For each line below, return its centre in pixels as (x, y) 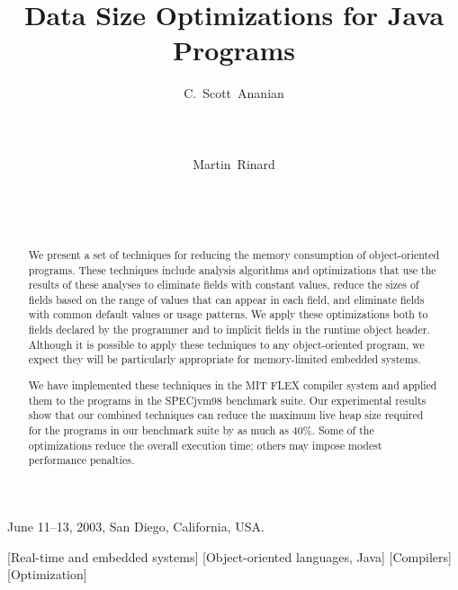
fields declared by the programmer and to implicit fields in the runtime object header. (229, 330)
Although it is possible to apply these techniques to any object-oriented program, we (226, 344)
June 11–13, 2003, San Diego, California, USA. (136, 526)
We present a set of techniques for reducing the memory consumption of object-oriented (234, 254)
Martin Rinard (234, 163)
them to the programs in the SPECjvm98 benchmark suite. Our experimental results (227, 400)
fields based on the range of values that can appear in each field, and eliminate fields (226, 299)
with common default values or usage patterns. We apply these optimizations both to (228, 314)
